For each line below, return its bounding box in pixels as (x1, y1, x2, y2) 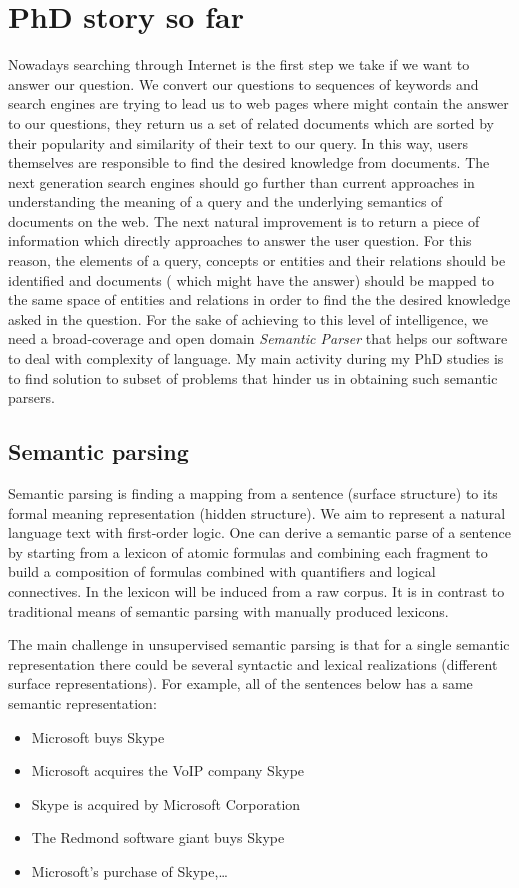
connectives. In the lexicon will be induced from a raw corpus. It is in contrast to (8, 580, 505, 601)
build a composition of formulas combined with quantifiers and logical (8, 561, 436, 582)
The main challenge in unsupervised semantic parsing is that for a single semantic (8, 634, 510, 655)
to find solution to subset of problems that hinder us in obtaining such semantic (8, 367, 498, 388)
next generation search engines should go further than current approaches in (8, 171, 475, 192)
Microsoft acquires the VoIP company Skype (31, 760, 305, 781)
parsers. (8, 387, 55, 408)
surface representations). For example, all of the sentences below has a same (8, 673, 473, 694)
